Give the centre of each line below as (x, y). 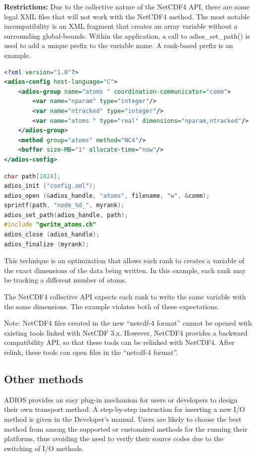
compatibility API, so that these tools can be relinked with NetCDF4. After (119, 342)
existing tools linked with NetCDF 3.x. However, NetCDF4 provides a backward (126, 332)
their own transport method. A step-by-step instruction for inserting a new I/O (125, 409)
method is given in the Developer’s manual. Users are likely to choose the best (123, 419)
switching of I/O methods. (44, 448)
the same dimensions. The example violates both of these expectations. (112, 306)
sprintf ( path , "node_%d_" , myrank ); (64, 205)
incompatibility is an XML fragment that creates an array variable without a (121, 26)
